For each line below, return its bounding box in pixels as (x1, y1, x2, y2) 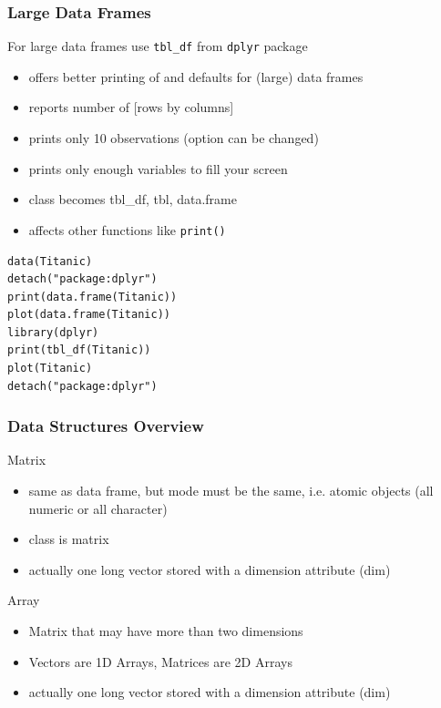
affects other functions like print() (28, 220, 226, 239)
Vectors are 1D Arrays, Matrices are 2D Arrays (28, 652, 292, 671)
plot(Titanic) (7, 362, 93, 375)
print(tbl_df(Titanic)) (7, 344, 151, 357)
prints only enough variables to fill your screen (28, 159, 288, 178)
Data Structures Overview (7, 415, 204, 437)
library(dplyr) (7, 325, 99, 339)
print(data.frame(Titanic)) (7, 290, 178, 303)
